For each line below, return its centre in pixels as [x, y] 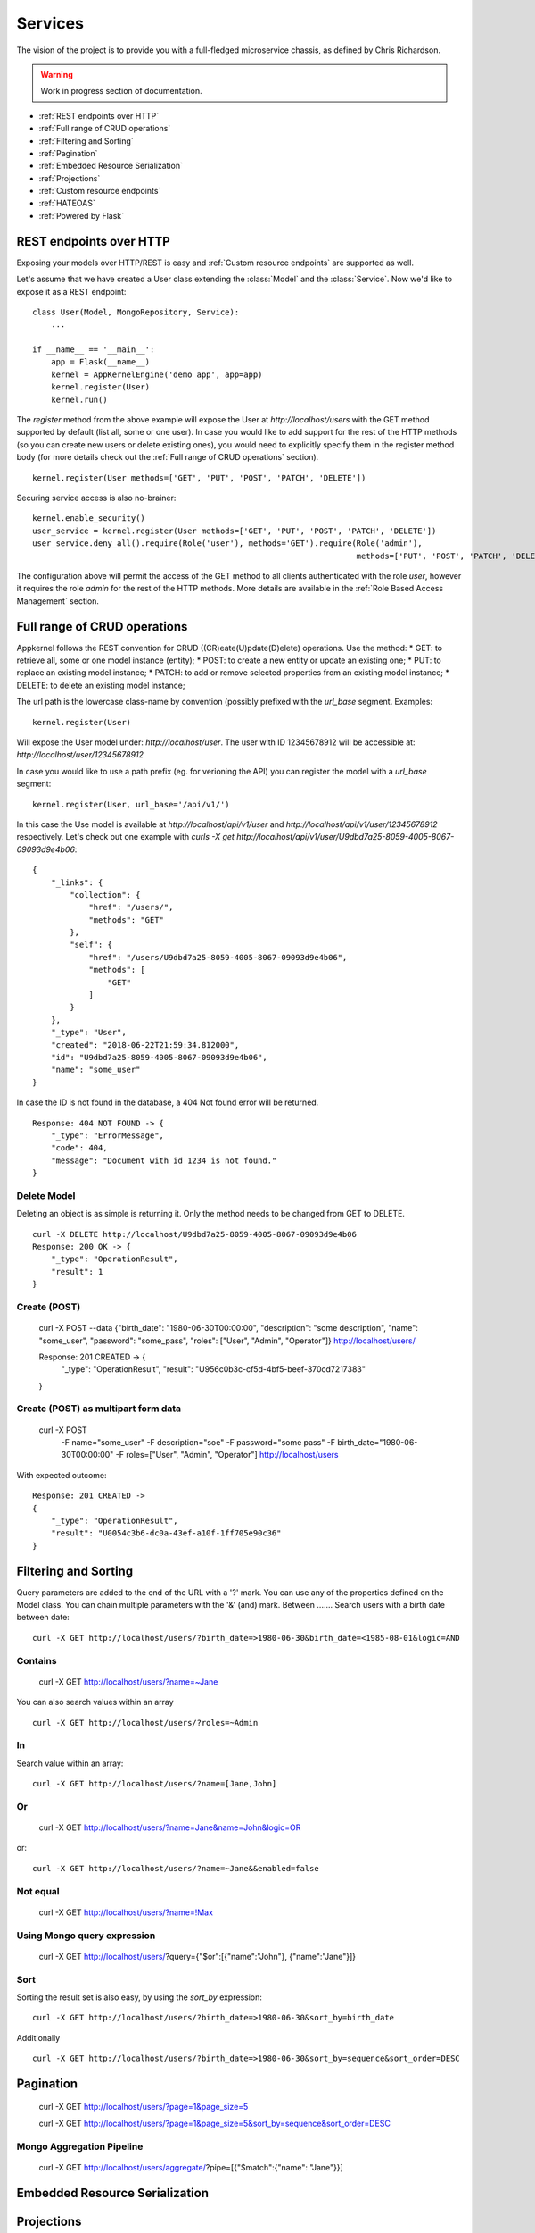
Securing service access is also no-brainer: [96, 498]
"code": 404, [79, 1148]
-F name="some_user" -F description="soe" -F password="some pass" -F [198, 1443]
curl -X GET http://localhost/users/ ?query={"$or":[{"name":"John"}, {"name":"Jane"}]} [198, 1956]
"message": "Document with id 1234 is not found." [164, 1160]
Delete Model [46, 1195]
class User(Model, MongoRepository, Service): [136, 312]
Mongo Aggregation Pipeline [80, 2146]
